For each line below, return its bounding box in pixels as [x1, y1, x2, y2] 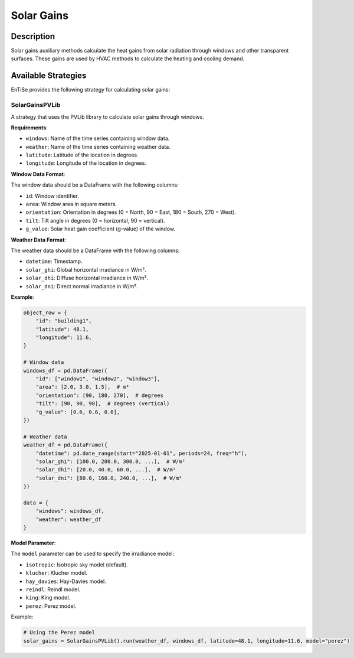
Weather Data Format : [11, 236, 66, 243]
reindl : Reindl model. [25, 586, 81, 593]
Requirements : [11, 124, 48, 131]
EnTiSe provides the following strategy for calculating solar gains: [11, 86, 171, 93]
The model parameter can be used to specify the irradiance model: [11, 550, 174, 558]
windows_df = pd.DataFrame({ [23, 367, 108, 374]
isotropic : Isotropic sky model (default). [25, 561, 128, 568]
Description [11, 31, 55, 41]
